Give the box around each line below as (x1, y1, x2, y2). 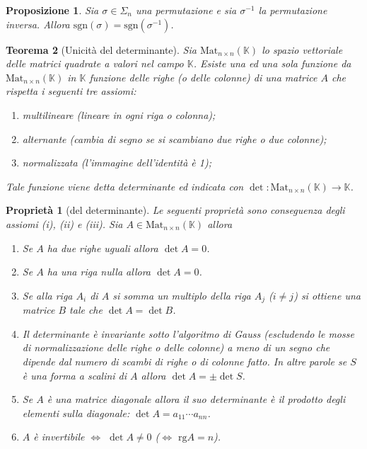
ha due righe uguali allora (47, 240, 158, 255)
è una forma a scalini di (22, 368, 127, 382)
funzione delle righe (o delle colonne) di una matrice (89, 69, 318, 84)
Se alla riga (22, 288, 73, 302)
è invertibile (33, 429, 85, 444)
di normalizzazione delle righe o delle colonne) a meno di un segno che (22, 340, 330, 355)
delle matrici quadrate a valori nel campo (6, 56, 184, 71)
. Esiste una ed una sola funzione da (193, 56, 351, 71)
